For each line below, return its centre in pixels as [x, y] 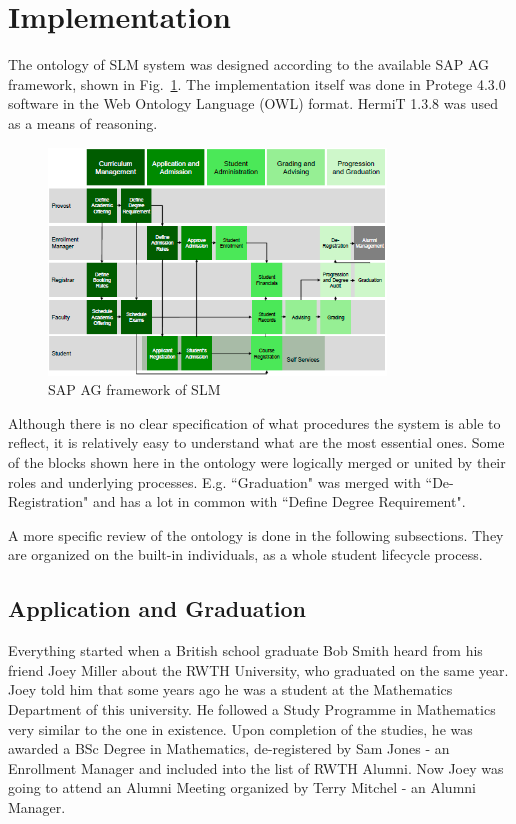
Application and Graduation [157, 608]
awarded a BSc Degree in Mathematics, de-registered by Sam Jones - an [229, 748]
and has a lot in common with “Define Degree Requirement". [279, 501]
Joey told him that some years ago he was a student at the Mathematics [230, 689]
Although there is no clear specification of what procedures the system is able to [254, 422]
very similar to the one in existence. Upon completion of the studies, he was [240, 728]
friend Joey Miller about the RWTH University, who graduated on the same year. [258, 669]
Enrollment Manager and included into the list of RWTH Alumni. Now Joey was [256, 767]
